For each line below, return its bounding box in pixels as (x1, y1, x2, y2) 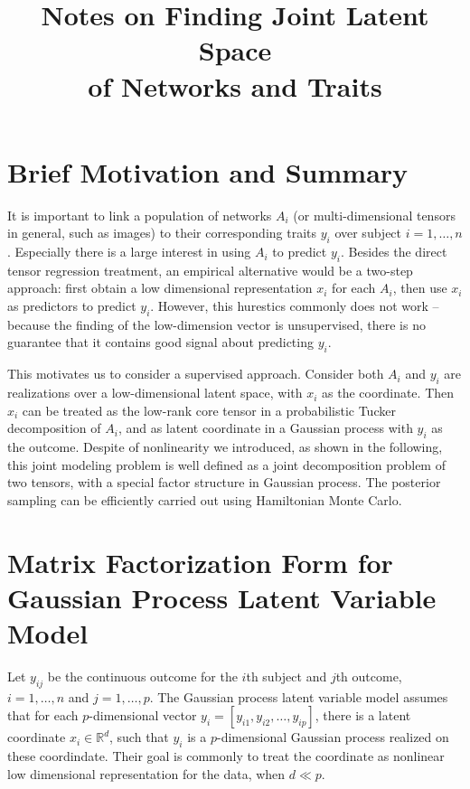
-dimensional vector (89, 706, 197, 725)
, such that (109, 728, 169, 747)
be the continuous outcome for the (47, 666, 238, 685)
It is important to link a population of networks (7, 205, 272, 224)
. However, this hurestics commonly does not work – (150, 296, 439, 315)
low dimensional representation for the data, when (7, 764, 286, 783)
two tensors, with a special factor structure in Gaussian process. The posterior (7, 473, 441, 492)
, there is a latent (315, 706, 411, 725)
